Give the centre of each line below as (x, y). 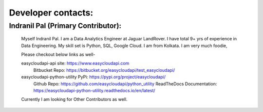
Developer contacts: (51, 13)
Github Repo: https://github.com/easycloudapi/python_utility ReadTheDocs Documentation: (125, 84)
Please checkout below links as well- (58, 54)
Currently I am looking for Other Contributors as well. (74, 99)
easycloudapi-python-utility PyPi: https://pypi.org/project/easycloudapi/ (93, 77)
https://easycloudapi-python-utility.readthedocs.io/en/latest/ (94, 90)
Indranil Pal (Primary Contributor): (65, 26)
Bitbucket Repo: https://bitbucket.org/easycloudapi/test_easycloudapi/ (104, 70)
